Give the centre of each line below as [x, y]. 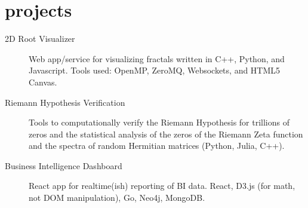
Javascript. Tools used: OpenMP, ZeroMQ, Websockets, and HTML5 [155, 70]
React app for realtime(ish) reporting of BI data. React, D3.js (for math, [162, 186]
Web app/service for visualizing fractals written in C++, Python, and [157, 58]
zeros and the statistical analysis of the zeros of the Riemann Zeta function [166, 134]
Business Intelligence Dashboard [64, 165]
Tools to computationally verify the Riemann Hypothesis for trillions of [159, 122]
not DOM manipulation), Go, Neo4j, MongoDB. [117, 198]
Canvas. [43, 82]
